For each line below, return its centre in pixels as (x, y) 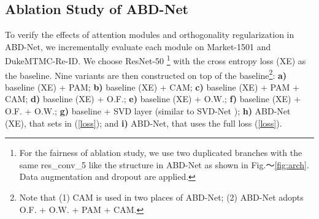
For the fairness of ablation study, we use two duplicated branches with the (161, 153)
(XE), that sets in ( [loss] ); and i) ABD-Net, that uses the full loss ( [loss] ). (144, 123)
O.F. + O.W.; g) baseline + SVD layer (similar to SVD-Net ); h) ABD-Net (148, 111)
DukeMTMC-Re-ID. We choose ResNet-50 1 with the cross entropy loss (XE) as (156, 60)
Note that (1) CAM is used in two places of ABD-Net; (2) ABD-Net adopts (161, 197)
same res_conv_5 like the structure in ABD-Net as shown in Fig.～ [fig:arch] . (164, 164)
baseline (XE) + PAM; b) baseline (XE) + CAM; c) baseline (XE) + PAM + (152, 87)
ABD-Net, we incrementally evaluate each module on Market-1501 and (138, 46)
